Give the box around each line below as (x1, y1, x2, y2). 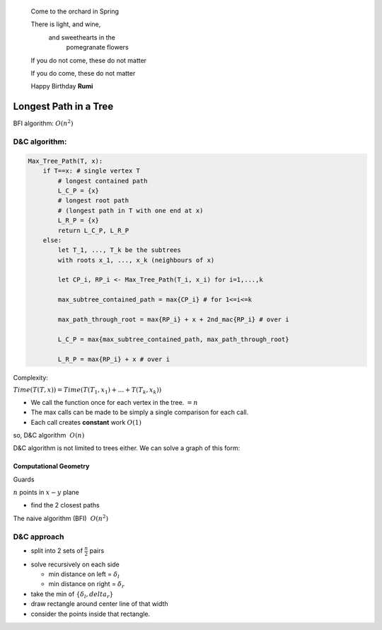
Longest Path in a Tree (13, 101, 114, 113)
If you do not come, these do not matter (30, 56, 147, 64)
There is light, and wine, (30, 20, 101, 28)
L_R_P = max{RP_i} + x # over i (57, 355, 170, 363)
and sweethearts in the (48, 33, 116, 42)
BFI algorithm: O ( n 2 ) (13, 118, 74, 127)
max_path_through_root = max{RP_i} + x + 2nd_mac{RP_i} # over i (57, 316, 289, 323)
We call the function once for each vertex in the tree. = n (30, 398, 198, 406)
